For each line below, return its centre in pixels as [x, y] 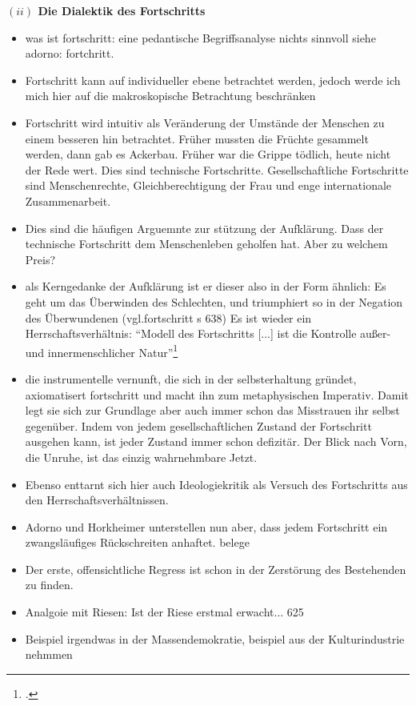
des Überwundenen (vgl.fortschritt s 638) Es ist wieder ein [168, 317]
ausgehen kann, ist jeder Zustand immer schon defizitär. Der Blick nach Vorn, [216, 441]
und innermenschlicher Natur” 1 [102, 351]
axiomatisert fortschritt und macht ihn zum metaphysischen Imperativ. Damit [217, 394]
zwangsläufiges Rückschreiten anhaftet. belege [137, 542]
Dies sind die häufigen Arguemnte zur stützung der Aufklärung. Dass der [204, 228]
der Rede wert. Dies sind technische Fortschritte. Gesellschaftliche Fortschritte [217, 169]
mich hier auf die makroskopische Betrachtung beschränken [170, 96]
